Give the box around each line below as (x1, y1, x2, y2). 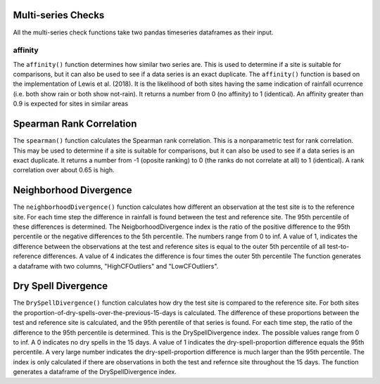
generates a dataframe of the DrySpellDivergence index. (13, 368, 177, 376)
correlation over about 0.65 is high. (13, 166, 115, 174)
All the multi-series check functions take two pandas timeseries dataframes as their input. (13, 28, 274, 37)
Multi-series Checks (13, 9, 105, 21)
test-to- (327, 242, 350, 250)
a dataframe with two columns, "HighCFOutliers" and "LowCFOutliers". (13, 262, 219, 270)
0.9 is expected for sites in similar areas (13, 99, 129, 108)
